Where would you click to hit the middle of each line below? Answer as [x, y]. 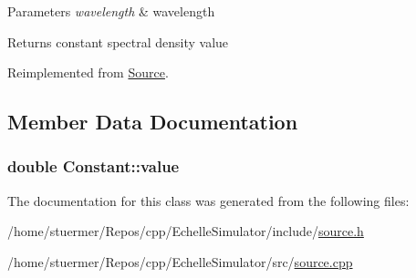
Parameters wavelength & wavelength [111, 11]
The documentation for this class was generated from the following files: [208, 200]
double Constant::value [94, 166]
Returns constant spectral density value [118, 41]
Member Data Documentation [153, 122]
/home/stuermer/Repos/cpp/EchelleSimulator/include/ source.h [186, 231]
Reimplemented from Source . [88, 72]
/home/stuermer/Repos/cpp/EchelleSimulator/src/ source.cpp [180, 261]
